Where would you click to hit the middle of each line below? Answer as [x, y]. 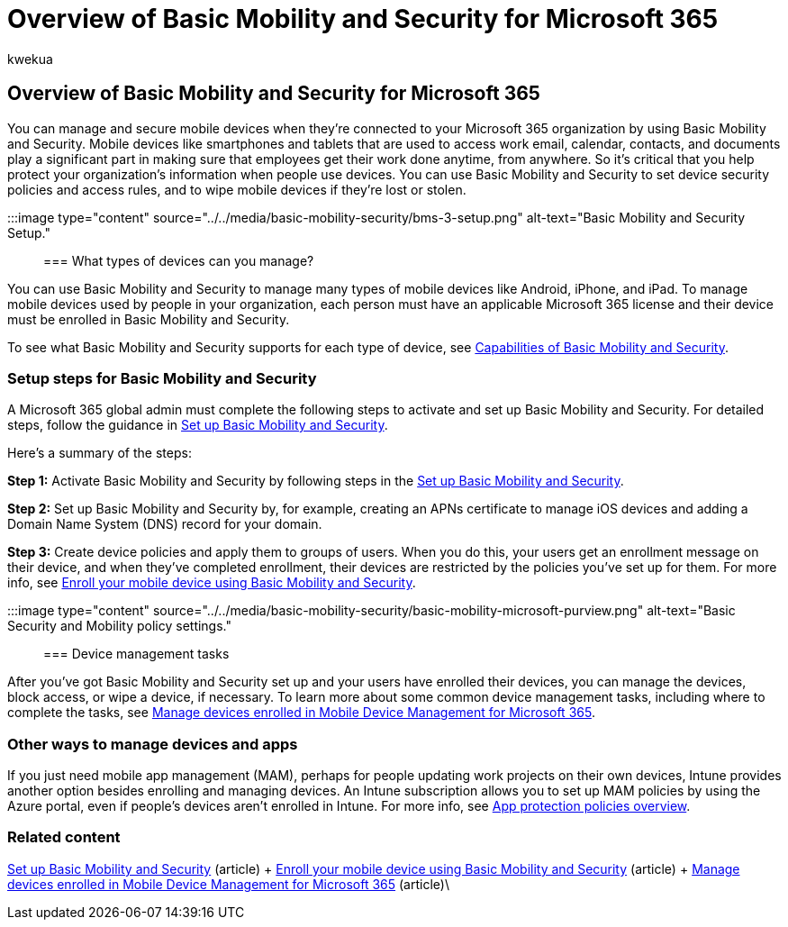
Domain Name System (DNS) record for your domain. [165, 524]
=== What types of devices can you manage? [179, 260]
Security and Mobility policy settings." [119, 626]
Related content [64, 837]
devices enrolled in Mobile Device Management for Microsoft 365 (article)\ [228, 884]
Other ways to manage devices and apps [153, 744]
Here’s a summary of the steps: [100, 453]
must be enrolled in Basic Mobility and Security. [149, 319]
